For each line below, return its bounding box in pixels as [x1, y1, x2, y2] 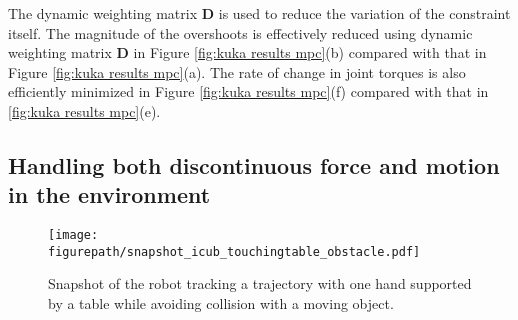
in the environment [8, 179, 211, 210]
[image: [48, 228, 99, 243]
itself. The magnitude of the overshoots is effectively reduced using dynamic [8, 22, 473, 43]
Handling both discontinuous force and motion [8, 149, 500, 180]
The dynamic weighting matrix [8, 3, 198, 23]
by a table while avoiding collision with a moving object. [48, 293, 394, 314]
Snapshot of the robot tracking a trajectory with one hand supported [48, 273, 472, 294]
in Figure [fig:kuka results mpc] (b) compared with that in [133, 42, 487, 63]
